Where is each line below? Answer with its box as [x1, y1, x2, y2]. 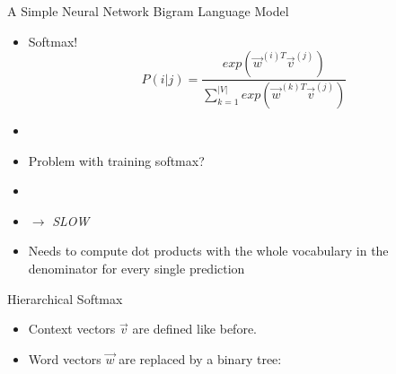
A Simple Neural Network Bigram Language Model [7, 2, 289, 20]
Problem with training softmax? [28, 151, 205, 170]
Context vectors [28, 319, 116, 338]
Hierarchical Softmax [7, 289, 123, 308]
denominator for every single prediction [28, 259, 245, 278]
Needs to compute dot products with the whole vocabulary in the [28, 241, 389, 260]
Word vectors [28, 349, 101, 368]
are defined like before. [132, 319, 257, 338]
